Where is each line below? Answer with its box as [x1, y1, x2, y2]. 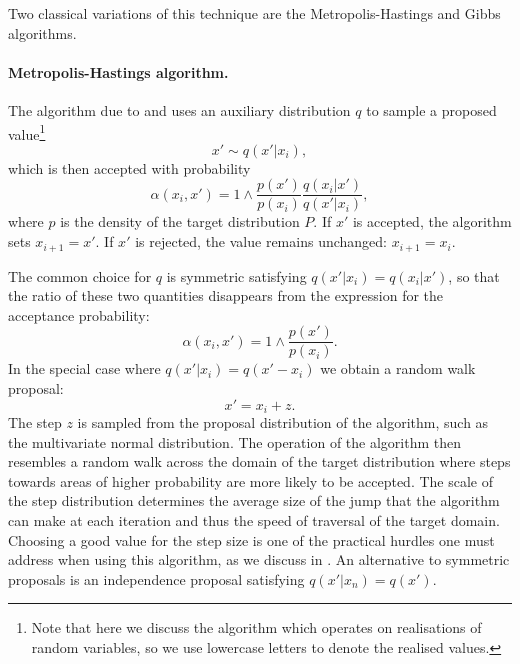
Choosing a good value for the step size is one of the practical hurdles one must [8, 529, 495, 550]
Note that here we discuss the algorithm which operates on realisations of [31, 617, 482, 638]
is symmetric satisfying [166, 265, 307, 286]
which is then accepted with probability [8, 157, 251, 178]
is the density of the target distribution [60, 211, 300, 232]
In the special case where [8, 358, 161, 379]
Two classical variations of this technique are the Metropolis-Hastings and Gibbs [8, 3, 501, 23]
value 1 [8, 120, 46, 144]
